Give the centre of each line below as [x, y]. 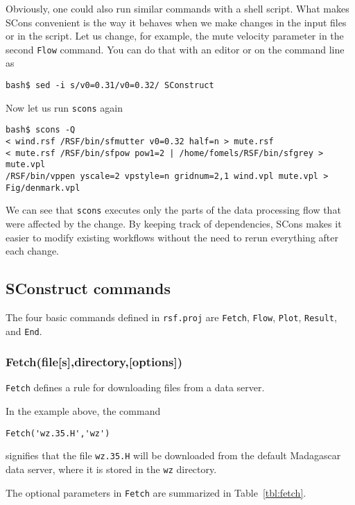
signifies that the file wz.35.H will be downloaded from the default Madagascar [173, 455]
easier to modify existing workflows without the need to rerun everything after [172, 237]
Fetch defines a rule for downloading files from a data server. [135, 387]
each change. [32, 251]
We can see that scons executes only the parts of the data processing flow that [173, 210]
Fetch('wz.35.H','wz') [58, 433]
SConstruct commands [88, 288]
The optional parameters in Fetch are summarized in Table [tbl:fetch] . [156, 492]
